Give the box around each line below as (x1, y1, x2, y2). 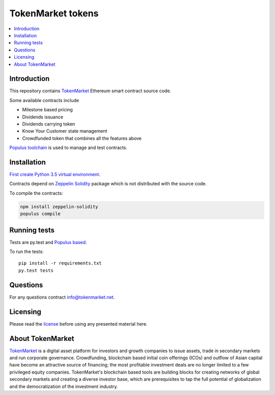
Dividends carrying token (22, 120, 75, 127)
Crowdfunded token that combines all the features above (22, 135, 142, 141)
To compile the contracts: (9, 190, 63, 196)
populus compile (20, 211, 61, 217)
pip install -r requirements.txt (18, 260, 102, 266)
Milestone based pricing (22, 107, 73, 113)
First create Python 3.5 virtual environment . (9, 171, 100, 178)
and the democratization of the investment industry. (9, 383, 118, 389)
